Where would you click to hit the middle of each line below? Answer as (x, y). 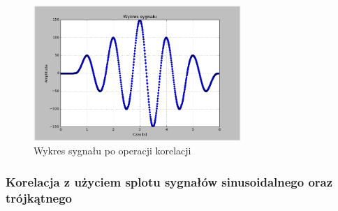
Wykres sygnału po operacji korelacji (112, 151)
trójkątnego (39, 197)
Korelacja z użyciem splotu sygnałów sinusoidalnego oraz (169, 181)
